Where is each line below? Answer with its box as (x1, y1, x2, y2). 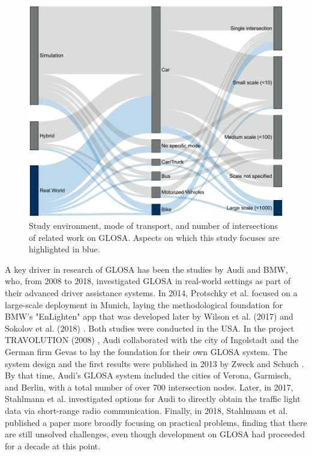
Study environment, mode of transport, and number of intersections (29, 219, 278, 232)
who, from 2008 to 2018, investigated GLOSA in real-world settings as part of (5, 275, 291, 287)
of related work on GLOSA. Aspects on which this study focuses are (29, 231, 280, 243)
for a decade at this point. (5, 439, 101, 452)
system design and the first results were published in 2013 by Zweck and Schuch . (5, 357, 304, 369)
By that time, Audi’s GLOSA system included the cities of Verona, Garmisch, (5, 369, 292, 382)
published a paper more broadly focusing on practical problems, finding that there (5, 416, 307, 428)
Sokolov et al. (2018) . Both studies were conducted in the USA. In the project (5, 321, 295, 334)
